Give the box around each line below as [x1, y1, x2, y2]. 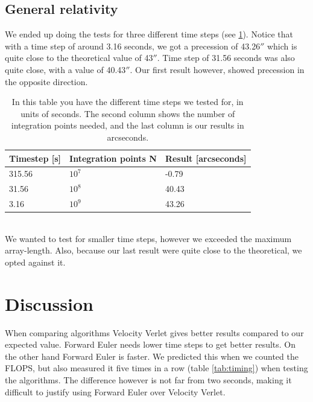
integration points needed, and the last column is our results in [11, 119, 244, 132]
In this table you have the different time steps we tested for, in [11, 95, 244, 108]
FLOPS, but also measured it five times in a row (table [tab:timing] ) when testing [5, 362, 308, 374]
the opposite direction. [5, 75, 88, 88]
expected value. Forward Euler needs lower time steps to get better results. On [5, 338, 296, 351]
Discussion [5, 291, 93, 316]
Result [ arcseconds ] [165, 152, 247, 164]
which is [267, 39, 297, 52]
